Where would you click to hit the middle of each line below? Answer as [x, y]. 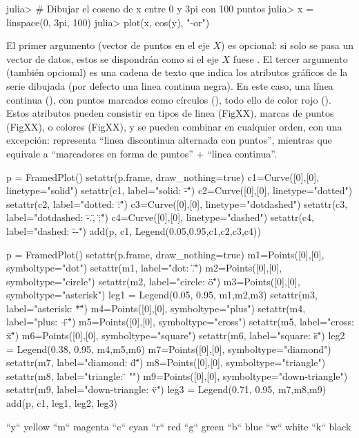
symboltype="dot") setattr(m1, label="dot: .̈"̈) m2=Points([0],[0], [144, 268]
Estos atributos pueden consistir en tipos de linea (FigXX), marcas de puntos [170, 113]
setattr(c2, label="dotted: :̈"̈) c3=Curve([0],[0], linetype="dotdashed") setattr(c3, [177, 203]
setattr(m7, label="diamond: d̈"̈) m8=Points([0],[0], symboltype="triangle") [166, 362]
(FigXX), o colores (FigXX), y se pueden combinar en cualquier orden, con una [174, 126]
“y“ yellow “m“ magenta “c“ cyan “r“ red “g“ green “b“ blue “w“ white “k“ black [179, 426]
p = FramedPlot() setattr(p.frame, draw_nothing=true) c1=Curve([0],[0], [163, 177]
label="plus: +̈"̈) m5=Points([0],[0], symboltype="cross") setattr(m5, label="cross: [180, 322]
